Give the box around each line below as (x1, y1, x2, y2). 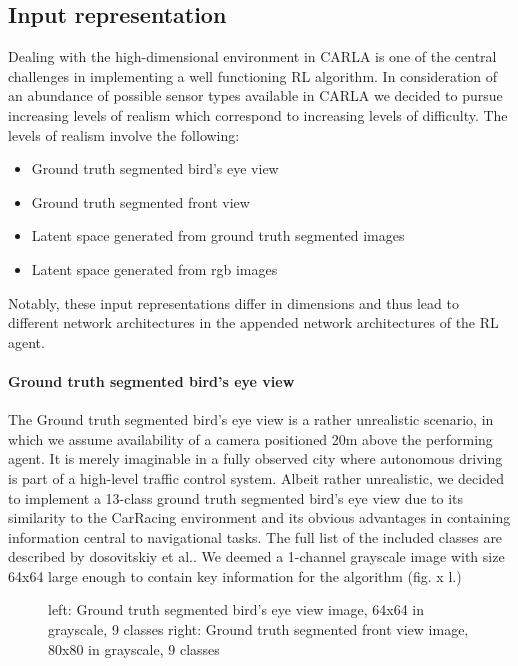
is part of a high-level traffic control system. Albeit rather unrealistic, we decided (8, 467, 504, 488)
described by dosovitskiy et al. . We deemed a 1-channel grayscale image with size (8, 546, 505, 567)
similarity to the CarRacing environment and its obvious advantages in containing (8, 507, 511, 528)
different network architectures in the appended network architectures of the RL (8, 312, 499, 333)
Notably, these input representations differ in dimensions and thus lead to (8, 292, 459, 313)
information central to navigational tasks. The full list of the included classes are (8, 526, 503, 547)
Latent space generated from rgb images (31, 258, 278, 279)
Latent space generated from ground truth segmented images (31, 225, 405, 246)
